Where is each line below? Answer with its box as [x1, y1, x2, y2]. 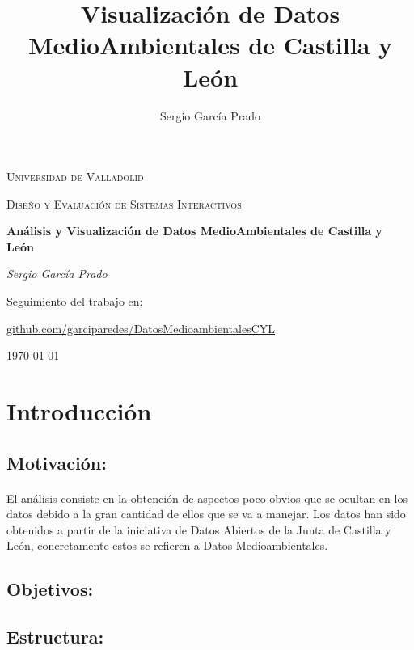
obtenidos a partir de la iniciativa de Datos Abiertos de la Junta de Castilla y [6, 521, 391, 538]
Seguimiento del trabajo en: [6, 293, 143, 310]
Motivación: [6, 450, 107, 475]
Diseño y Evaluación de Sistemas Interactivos [6, 195, 242, 212]
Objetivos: [6, 576, 94, 601]
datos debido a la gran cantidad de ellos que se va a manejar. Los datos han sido [6, 505, 406, 522]
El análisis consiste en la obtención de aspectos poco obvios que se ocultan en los [6, 489, 408, 506]
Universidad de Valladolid [6, 168, 144, 185]
